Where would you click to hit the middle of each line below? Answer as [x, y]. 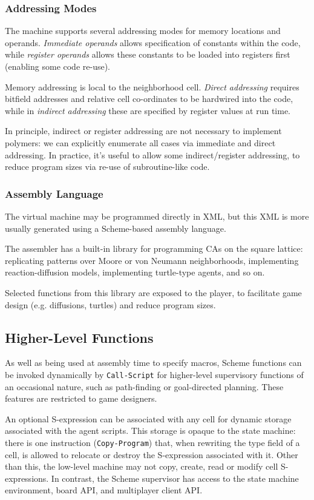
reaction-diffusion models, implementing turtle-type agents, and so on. [135, 272]
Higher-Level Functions [79, 337]
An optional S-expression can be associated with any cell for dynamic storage [148, 418]
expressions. [27, 478]
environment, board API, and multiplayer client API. [104, 490]
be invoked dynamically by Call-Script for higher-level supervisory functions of [154, 374]
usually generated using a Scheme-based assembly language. [116, 228]
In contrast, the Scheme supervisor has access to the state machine [175, 478]
